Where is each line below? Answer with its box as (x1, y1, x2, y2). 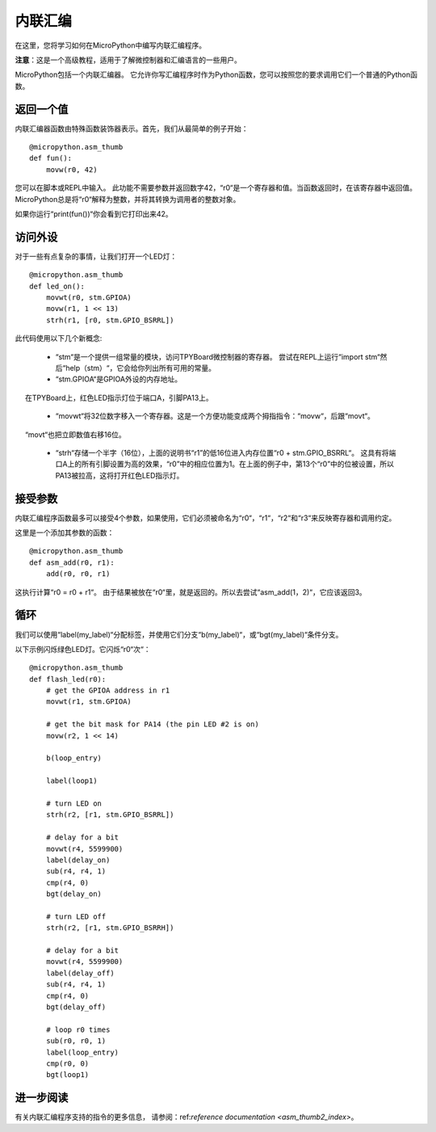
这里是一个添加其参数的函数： (15, 528, 115, 537)
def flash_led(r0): (29, 675, 107, 684)
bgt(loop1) (45, 1071, 90, 1079)
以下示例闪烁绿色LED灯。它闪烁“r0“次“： (15, 644, 151, 654)
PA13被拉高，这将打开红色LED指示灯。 (55, 470, 184, 480)
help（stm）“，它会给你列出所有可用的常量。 (65, 364, 216, 372)
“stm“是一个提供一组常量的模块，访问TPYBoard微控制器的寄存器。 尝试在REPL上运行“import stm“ (55, 351, 381, 361)
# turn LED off (45, 911, 107, 921)
